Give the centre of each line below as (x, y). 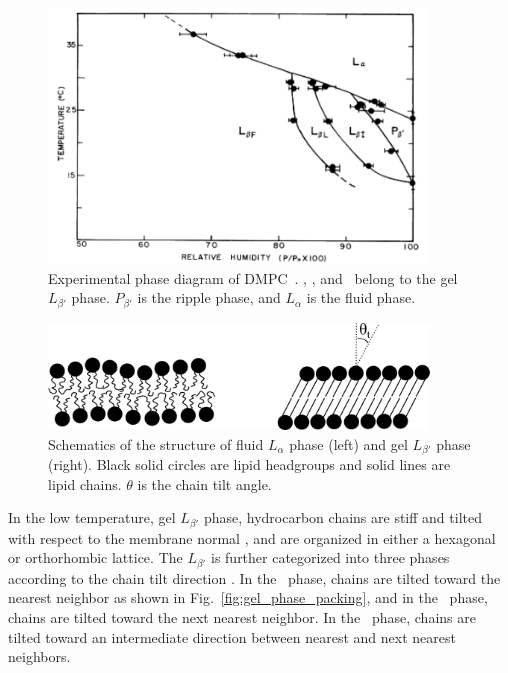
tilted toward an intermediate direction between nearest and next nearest (232, 636)
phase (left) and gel (348, 443)
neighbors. (39, 656)
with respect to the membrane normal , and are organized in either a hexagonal (252, 537)
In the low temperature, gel (92, 517)
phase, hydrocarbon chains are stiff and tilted (342, 517)
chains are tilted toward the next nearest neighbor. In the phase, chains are (242, 616)
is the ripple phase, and (209, 297)
